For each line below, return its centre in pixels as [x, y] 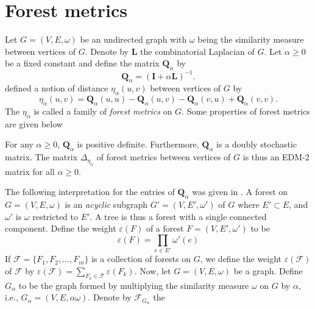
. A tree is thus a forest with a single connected [178, 216]
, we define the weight [241, 259]
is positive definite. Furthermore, [138, 144]
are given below [34, 123]
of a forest [165, 228]
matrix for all [30, 171]
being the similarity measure [251, 39]
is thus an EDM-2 [276, 157]
